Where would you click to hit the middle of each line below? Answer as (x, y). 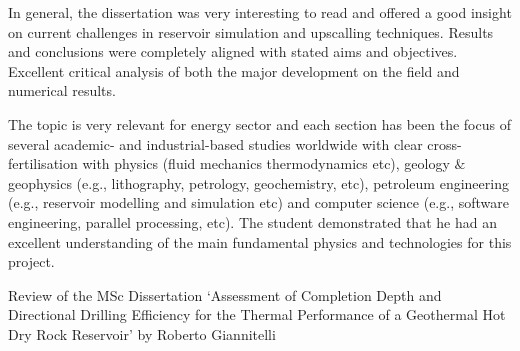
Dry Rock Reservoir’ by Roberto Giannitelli (142, 333)
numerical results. (62, 90)
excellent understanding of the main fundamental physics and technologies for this (260, 241)
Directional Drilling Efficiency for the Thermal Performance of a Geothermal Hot (257, 314)
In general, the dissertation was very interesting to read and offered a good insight (260, 12)
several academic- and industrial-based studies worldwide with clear (215, 143)
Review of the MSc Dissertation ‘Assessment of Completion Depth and (225, 294)
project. (31, 261)
